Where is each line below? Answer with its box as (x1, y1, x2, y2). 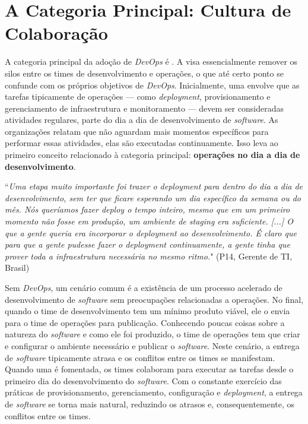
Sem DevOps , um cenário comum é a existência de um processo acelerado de (5, 281, 282, 293)
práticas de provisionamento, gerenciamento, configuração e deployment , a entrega (5, 386, 303, 398)
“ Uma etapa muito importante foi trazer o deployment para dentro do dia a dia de (5, 180, 303, 192)
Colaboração (5, 21, 108, 45)
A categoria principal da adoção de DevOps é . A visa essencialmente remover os (5, 55, 298, 68)
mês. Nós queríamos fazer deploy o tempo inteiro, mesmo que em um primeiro (5, 203, 290, 216)
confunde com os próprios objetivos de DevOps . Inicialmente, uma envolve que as (5, 78, 300, 91)
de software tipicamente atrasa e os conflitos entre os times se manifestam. (5, 351, 275, 363)
